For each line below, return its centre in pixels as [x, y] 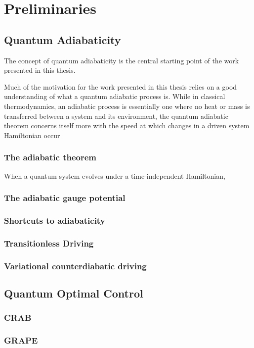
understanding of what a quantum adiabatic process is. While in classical [115, 96]
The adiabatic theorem [50, 157]
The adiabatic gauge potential [65, 198]
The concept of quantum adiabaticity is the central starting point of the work [122, 60]
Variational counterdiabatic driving [75, 266]
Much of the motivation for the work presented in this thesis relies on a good [121, 86]
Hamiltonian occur [32, 135]
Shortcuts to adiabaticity [55, 220]
